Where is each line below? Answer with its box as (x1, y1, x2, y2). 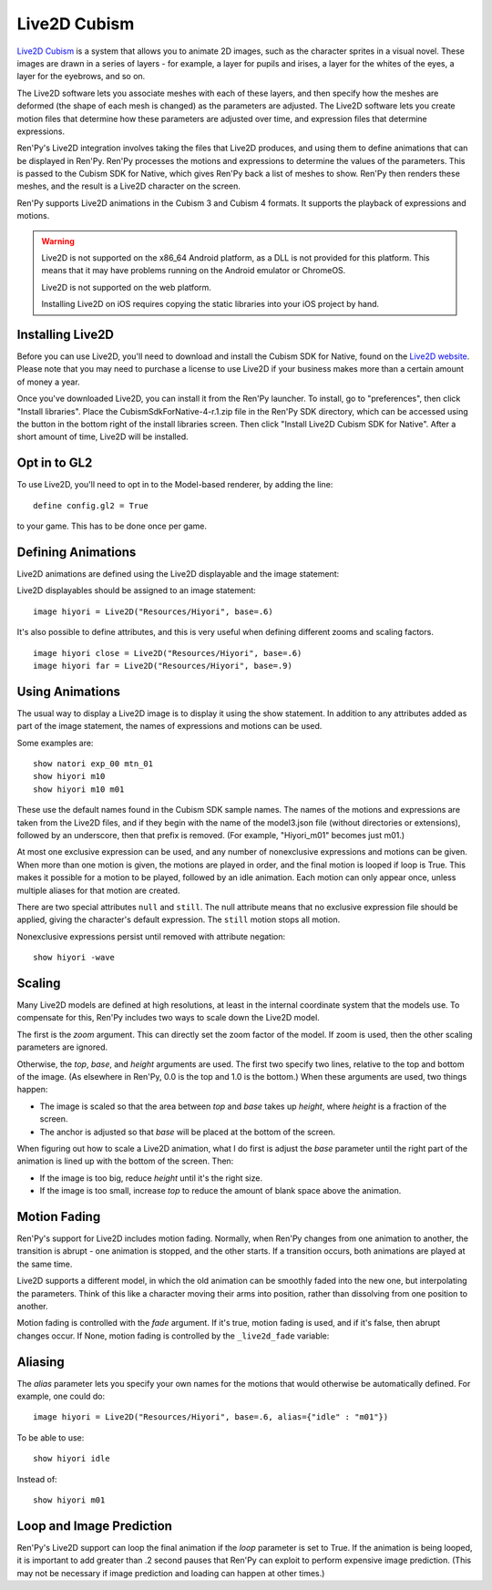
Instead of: (16, 1473, 58, 1484)
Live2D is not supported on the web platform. (41, 282, 211, 292)
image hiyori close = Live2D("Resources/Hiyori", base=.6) (33, 648, 302, 658)
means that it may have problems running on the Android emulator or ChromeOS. (41, 265, 346, 276)
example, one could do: (16, 1390, 106, 1402)
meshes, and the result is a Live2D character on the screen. (16, 180, 241, 191)
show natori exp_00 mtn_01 (33, 759, 154, 769)
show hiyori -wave (33, 952, 116, 963)
